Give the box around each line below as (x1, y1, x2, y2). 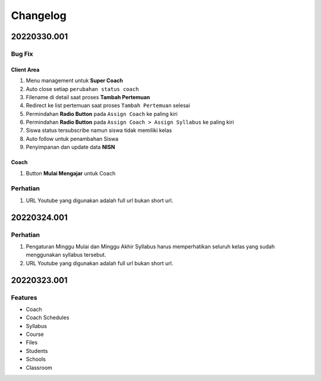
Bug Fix (11, 49, 33, 58)
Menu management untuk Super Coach (26, 77, 123, 84)
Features (11, 293, 37, 301)
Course (26, 330, 44, 338)
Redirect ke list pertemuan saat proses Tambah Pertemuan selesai (26, 102, 190, 109)
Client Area (11, 66, 40, 73)
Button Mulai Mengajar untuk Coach (26, 169, 116, 177)
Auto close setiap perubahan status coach (26, 85, 139, 92)
